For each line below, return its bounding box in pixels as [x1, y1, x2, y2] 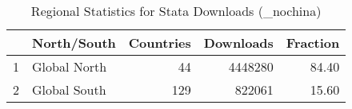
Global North [32, 57, 107, 76]
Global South [32, 80, 106, 99]
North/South [32, 33, 116, 52]
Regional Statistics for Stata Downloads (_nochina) [30, 2, 322, 20]
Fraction [286, 33, 340, 52]
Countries [128, 33, 191, 52]
